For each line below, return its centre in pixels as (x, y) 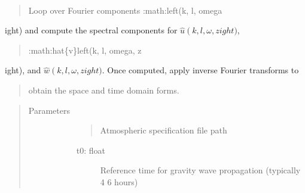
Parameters (49, 110)
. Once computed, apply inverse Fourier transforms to (200, 70)
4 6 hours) (119, 181)
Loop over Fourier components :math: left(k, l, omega (125, 10)
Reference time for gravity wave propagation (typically (200, 170)
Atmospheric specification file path (164, 130)
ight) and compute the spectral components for (91, 30)
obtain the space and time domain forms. (104, 90)
